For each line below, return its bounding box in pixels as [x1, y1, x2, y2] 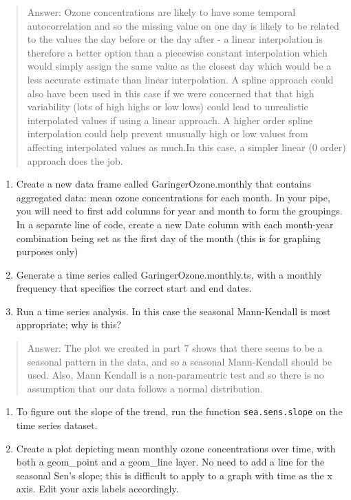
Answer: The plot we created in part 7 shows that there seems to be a [27, 341, 323, 355]
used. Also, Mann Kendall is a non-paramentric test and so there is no [27, 368, 324, 382]
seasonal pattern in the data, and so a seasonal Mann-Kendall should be [27, 354, 332, 368]
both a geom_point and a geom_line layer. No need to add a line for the [16, 454, 325, 469]
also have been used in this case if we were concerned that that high [27, 86, 315, 100]
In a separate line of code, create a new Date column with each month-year [16, 217, 334, 231]
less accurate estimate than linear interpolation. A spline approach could [27, 72, 334, 86]
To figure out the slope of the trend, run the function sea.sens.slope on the [16, 404, 343, 419]
